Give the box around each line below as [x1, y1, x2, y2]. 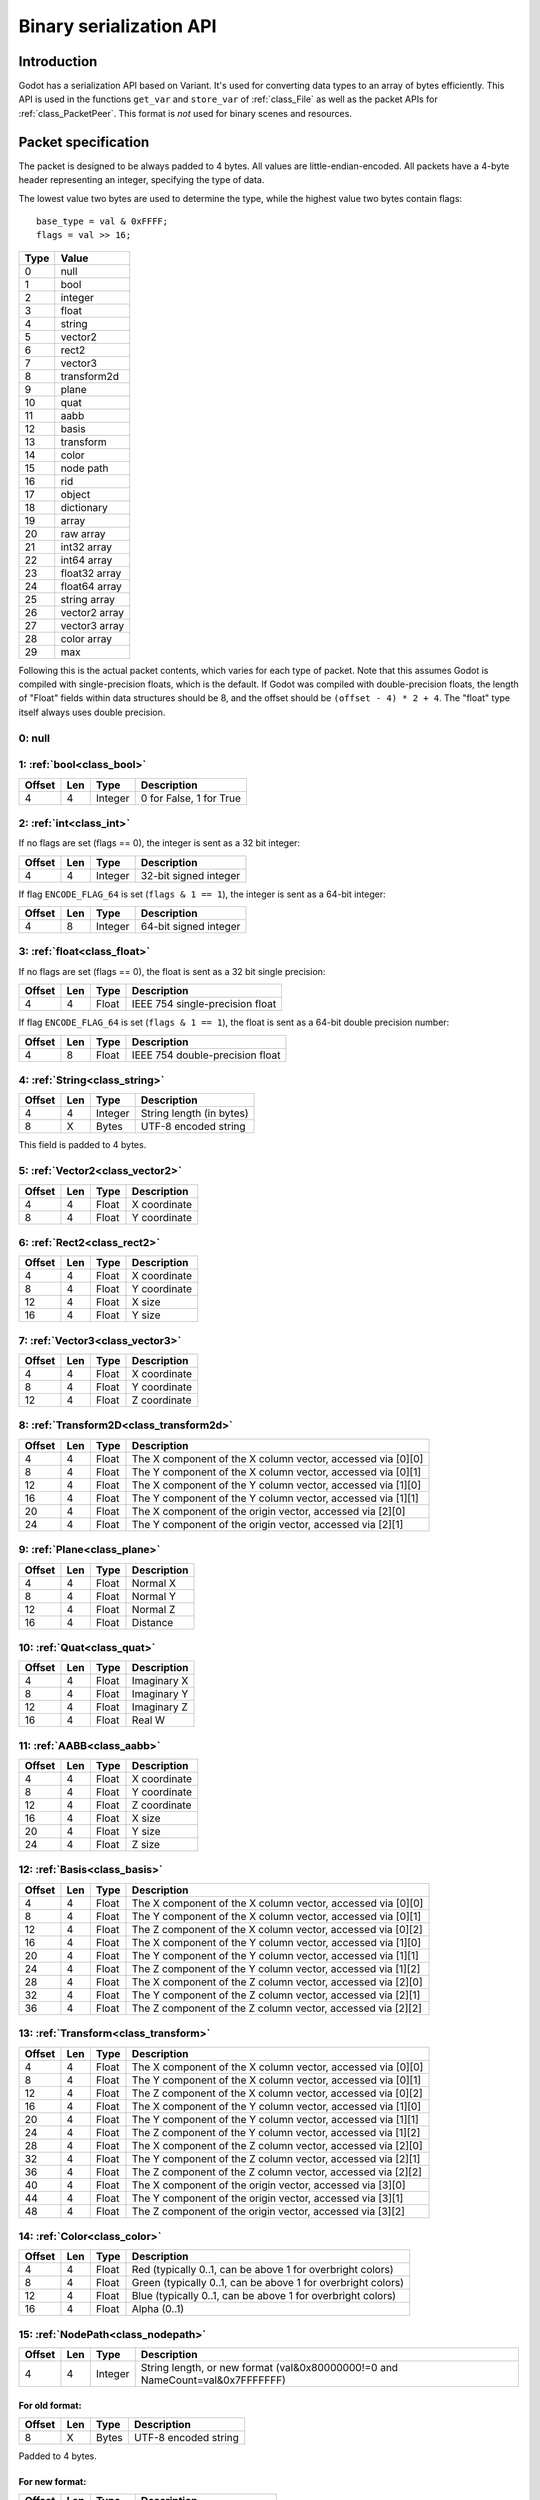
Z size [131, 1838, 160, 1852]
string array [60, 592, 115, 606]
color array [60, 631, 112, 645]
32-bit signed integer [140, 868, 240, 882]
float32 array [60, 566, 122, 580]
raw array [60, 526, 106, 540]
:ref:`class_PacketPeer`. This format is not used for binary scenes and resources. [18, 107, 352, 119]
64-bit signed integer [140, 920, 241, 934]
